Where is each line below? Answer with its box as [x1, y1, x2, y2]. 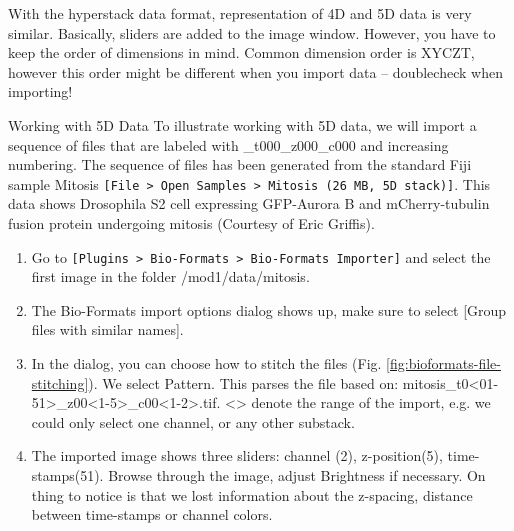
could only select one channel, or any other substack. [31, 411, 355, 432]
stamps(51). [31, 465, 104, 485]
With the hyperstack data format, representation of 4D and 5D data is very [8, 3, 472, 23]
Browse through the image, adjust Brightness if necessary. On [108, 465, 486, 485]
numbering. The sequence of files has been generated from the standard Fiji [8, 154, 472, 175]
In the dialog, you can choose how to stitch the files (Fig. [31, 353, 382, 374]
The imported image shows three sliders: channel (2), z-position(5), [31, 445, 443, 466]
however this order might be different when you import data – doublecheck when [8, 61, 503, 82]
